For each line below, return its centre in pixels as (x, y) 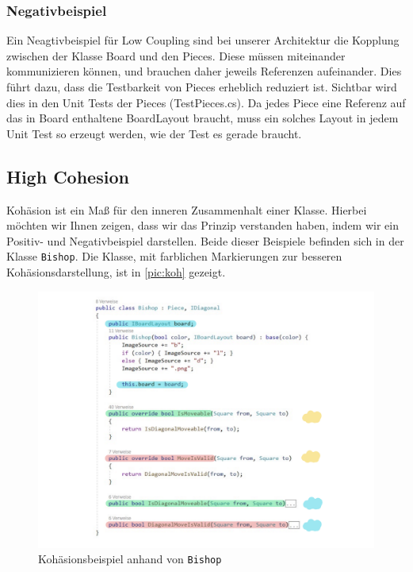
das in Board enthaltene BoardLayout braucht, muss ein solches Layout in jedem (203, 118)
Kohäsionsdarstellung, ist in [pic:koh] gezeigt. (116, 272)
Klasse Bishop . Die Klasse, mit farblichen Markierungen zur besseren (174, 256)
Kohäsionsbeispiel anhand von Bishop (130, 559)
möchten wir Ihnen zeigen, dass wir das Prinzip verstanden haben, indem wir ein (203, 225)
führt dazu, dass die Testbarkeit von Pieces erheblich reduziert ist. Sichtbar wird (202, 87)
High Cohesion (68, 176)
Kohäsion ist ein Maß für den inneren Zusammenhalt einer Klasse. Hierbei (187, 209)
